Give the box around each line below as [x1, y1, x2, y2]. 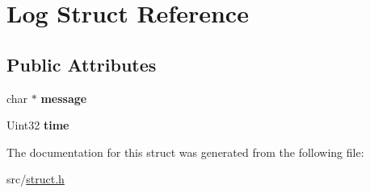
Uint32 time [6, 117, 69, 133]
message [40, 89, 87, 106]
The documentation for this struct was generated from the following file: [6, 143, 364, 160]
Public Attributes [6, 51, 157, 76]
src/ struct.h [6, 170, 65, 187]
